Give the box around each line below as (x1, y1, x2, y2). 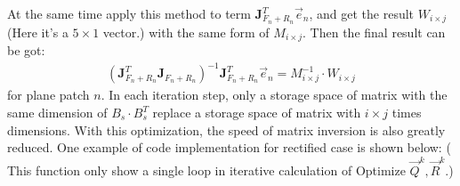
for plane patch (7, 85, 90, 104)
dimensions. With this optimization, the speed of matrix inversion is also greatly (7, 120, 446, 139)
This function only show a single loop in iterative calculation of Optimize (7, 160, 406, 179)
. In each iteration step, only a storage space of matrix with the (101, 85, 448, 104)
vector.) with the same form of (102, 22, 270, 41)
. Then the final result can (303, 22, 446, 41)
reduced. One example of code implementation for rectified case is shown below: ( (7, 138, 451, 157)
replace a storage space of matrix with (152, 103, 361, 122)
